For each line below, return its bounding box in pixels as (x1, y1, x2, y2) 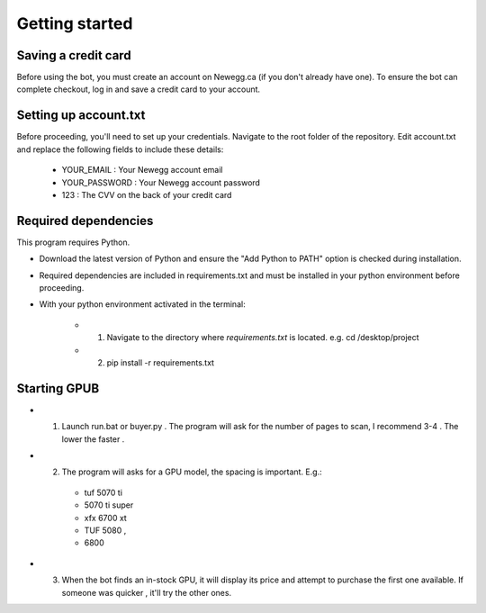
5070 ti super (84, 500, 134, 510)
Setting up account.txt (16, 108, 146, 123)
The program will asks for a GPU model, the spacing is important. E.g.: (61, 466, 323, 477)
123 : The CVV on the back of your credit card (61, 189, 232, 200)
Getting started (16, 14, 133, 33)
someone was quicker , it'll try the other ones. (61, 587, 232, 598)
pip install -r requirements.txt (106, 356, 215, 368)
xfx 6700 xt (84, 512, 128, 523)
